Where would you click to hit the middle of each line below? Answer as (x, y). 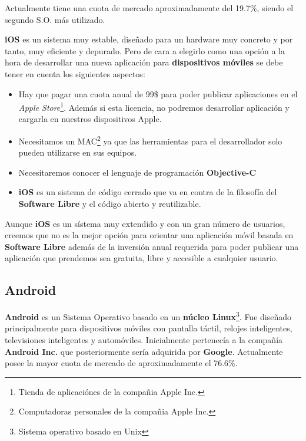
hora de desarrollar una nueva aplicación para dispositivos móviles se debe (144, 62)
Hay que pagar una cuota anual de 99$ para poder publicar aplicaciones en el (158, 93)
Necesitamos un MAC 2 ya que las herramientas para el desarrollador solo (150, 140)
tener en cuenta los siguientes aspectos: (75, 73)
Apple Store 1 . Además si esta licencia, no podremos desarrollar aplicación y (154, 106)
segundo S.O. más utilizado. (55, 19)
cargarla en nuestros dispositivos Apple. (90, 119)
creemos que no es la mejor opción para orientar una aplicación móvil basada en (149, 235)
